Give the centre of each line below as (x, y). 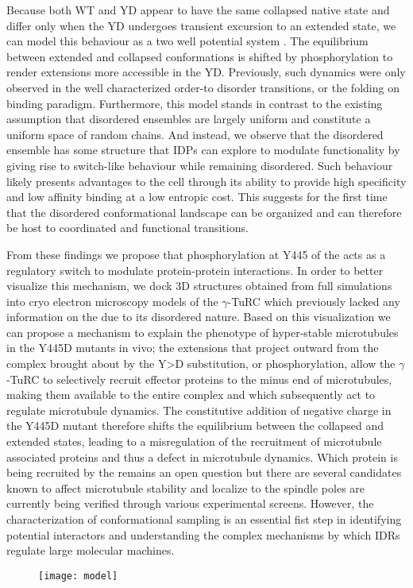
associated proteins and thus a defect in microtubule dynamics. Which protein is (202, 456)
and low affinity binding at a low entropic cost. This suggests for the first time (197, 197)
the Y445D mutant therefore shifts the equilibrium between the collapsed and (195, 426)
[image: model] (78, 576)
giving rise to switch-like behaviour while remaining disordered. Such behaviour (200, 165)
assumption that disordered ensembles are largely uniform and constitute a (189, 119)
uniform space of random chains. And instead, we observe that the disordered (195, 134)
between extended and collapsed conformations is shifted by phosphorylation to (200, 56)
